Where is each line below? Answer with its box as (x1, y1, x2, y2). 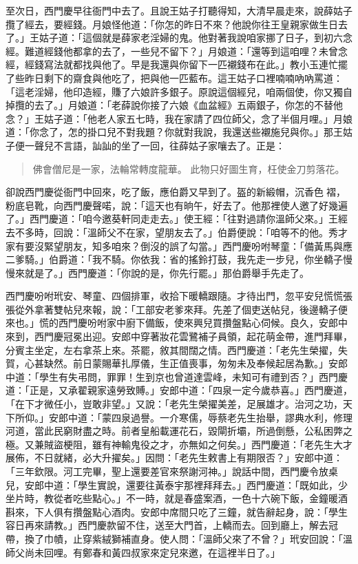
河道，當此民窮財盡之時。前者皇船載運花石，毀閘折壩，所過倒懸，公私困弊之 (6, 424, 352, 438)
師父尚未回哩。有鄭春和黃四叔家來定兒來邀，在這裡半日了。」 (6, 545, 280, 559)
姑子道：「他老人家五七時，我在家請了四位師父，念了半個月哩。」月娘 (43, 111, 352, 125)
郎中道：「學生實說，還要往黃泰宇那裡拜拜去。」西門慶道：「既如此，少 (34, 477, 348, 492)
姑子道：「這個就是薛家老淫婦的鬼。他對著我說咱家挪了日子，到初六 (39, 30, 343, 45)
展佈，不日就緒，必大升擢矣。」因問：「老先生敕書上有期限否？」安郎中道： (6, 450, 343, 465)
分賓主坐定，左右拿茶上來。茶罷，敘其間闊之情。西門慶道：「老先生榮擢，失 (6, 342, 348, 357)
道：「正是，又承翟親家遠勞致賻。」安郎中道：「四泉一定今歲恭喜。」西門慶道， (6, 383, 352, 397)
